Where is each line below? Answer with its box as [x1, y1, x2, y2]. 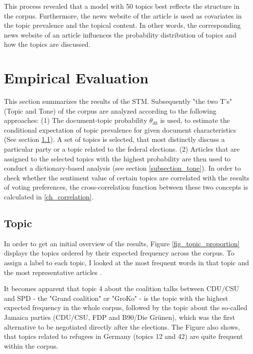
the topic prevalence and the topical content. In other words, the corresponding [4, 20, 241, 30]
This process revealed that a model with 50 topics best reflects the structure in [4, 1, 240, 11]
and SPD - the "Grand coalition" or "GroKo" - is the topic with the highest [4, 293, 228, 303]
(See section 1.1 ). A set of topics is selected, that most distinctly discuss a [4, 134, 225, 144]
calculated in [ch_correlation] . [4, 192, 94, 202]
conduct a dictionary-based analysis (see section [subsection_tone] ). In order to [4, 163, 241, 173]
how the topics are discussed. [4, 39, 91, 49]
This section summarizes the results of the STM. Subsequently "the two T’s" [4, 96, 233, 106]
